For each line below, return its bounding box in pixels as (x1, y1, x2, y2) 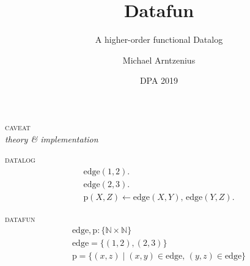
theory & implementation (5, 132, 98, 145)
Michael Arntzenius (122, 53, 196, 66)
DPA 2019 (139, 74, 178, 87)
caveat (5, 120, 31, 133)
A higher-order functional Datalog (95, 33, 223, 46)
